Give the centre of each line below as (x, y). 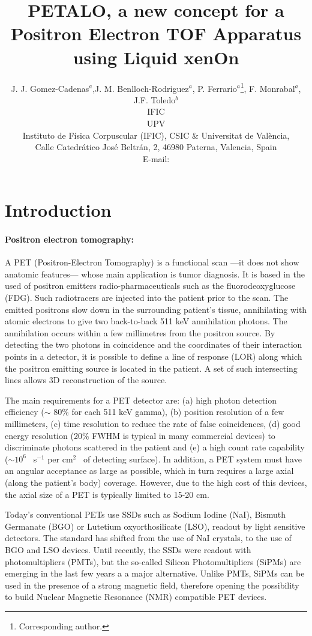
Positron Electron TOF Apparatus (156, 33)
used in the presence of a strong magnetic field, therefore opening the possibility (152, 585)
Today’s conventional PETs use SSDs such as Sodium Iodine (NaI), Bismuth (145, 514)
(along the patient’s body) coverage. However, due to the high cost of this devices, (156, 482)
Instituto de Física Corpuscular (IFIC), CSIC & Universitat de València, (156, 135)
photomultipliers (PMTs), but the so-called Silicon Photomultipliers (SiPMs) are (153, 561)
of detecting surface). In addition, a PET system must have (192, 459)
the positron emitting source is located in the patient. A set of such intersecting (151, 368)
